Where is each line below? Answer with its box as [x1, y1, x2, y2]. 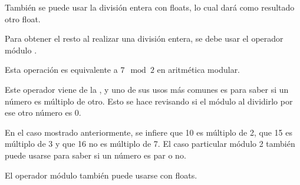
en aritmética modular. [157, 63, 240, 76]
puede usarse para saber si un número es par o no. [5, 149, 186, 161]
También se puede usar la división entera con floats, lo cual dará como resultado [5, 1, 295, 13]
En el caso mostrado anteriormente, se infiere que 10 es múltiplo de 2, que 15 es [5, 126, 292, 138]
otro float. [5, 12, 41, 25]
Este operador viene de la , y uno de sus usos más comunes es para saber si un [5, 83, 289, 95]
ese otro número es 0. [5, 106, 81, 119]
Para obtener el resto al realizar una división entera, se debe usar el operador [5, 32, 283, 45]
